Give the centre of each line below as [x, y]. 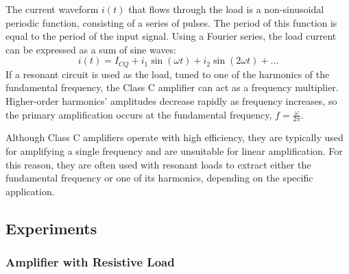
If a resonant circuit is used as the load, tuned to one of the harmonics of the [168, 74]
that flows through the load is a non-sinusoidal [226, 9]
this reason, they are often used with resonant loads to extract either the [158, 164]
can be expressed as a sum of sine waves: [91, 49]
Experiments [51, 228]
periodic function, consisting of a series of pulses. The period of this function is [171, 22]
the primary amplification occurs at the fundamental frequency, [139, 114]
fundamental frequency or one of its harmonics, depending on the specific [159, 178]
